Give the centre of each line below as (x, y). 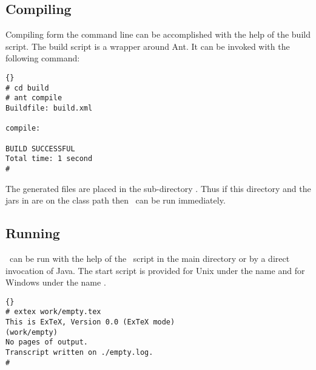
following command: (43, 58)
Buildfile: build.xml (49, 108)
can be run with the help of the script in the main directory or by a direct (150, 258)
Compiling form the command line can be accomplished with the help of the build (158, 34)
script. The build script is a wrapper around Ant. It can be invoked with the (148, 46)
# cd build (27, 88)
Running (33, 233)
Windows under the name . (56, 282)
